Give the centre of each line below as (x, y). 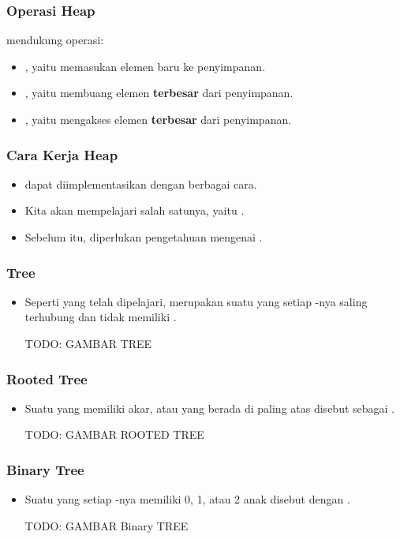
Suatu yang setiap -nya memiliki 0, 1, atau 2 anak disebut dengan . (187, 499)
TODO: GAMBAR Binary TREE (107, 525)
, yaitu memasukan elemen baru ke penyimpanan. (145, 66)
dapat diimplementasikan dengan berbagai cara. (141, 183)
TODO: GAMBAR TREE (88, 343)
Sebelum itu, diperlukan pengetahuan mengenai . (144, 237)
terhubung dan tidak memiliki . (101, 317)
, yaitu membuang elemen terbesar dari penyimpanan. (159, 93)
